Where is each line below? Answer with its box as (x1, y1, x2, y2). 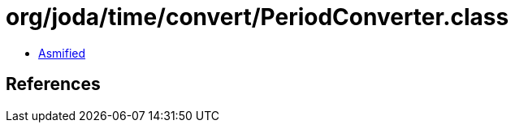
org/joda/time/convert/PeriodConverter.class (6, 3, 509, 31)
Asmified (38, 45, 86, 60)
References (6, 74, 101, 95)
